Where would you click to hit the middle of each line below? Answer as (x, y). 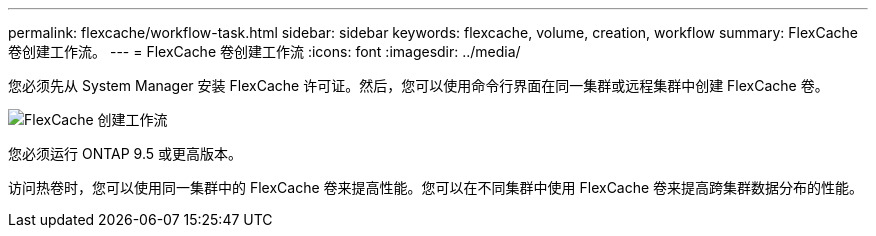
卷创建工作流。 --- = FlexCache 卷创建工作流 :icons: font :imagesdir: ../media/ (264, 51)
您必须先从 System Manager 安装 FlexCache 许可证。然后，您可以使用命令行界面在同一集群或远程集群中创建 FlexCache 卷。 (418, 85)
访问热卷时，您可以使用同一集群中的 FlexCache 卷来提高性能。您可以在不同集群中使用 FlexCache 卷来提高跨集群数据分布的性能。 (436, 187)
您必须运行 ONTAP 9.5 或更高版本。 (125, 153)
